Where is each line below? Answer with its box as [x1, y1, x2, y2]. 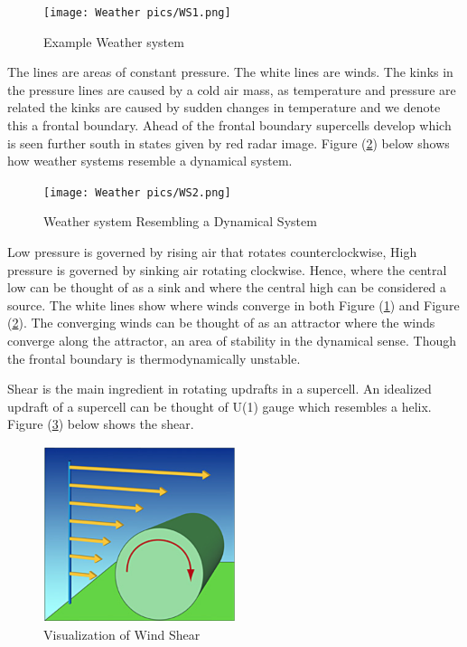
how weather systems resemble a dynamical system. [7, 151, 293, 170]
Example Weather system [43, 32, 184, 51]
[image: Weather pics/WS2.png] [43, 186, 231, 199]
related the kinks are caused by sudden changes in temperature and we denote [7, 98, 441, 117]
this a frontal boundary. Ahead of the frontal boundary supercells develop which [7, 116, 452, 135]
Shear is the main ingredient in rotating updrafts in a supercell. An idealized [7, 379, 432, 398]
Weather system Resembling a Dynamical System [43, 212, 317, 231]
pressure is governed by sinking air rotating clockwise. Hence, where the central [7, 260, 447, 279]
